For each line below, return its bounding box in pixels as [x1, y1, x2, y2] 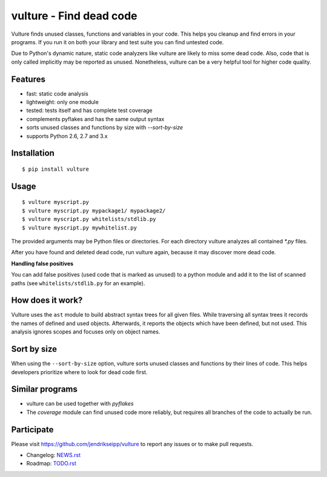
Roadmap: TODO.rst [26, 460, 77, 467]
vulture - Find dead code [11, 9, 137, 22]
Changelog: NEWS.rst [26, 452, 81, 459]
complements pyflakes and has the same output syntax [26, 115, 165, 122]
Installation [11, 148, 54, 159]
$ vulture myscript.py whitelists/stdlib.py [22, 215, 157, 223]
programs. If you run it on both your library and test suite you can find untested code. [11, 38, 224, 45]
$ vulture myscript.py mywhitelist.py [22, 224, 137, 231]
